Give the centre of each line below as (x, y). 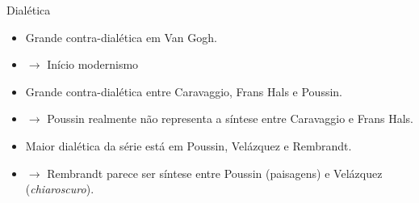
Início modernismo (93, 64)
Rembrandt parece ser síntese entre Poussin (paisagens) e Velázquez (215, 173)
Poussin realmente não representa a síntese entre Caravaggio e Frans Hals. (230, 118)
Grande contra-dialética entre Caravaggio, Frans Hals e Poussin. (184, 91)
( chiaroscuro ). (60, 189)
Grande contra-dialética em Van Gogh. (121, 37)
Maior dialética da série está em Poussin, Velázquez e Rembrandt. (189, 145)
